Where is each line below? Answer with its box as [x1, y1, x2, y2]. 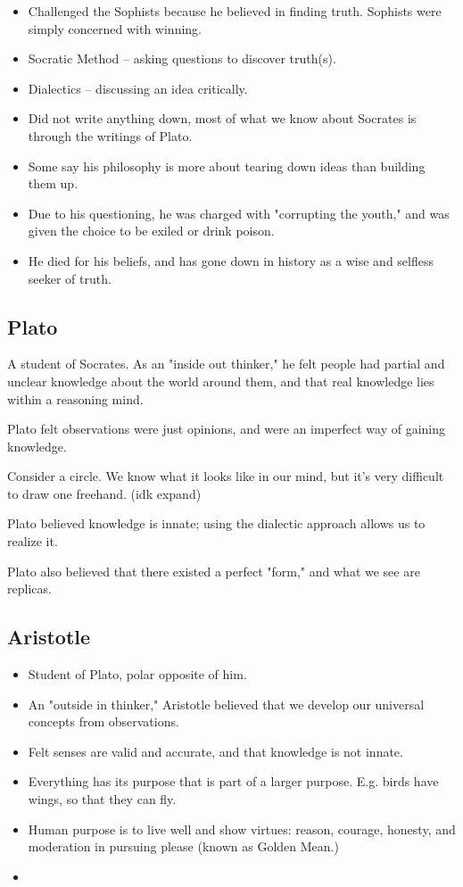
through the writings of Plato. [28, 126, 193, 145]
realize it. [7, 532, 58, 551]
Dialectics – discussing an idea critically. [28, 79, 248, 97]
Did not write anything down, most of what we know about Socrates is [28, 109, 417, 128]
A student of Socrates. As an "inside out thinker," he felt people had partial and [7, 354, 445, 373]
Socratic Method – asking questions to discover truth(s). [28, 49, 336, 68]
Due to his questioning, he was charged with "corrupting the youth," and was [28, 203, 450, 222]
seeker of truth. [28, 269, 112, 287]
